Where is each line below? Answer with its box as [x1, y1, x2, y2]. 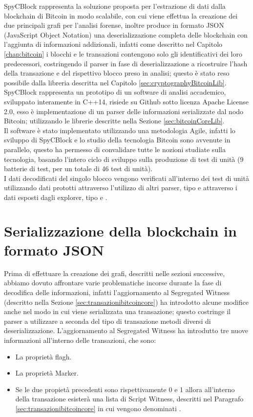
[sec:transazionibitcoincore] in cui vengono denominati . [15, 403, 181, 413]
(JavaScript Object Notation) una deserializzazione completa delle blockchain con [4, 29, 248, 40]
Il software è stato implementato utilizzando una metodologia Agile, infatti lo [4, 125, 235, 135]
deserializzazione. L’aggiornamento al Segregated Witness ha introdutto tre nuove [4, 325, 248, 336]
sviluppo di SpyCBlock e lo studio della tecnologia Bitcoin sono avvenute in [4, 135, 231, 145]
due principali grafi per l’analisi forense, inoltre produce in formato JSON [4, 20, 224, 30]
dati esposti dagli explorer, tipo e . [4, 192, 107, 202]
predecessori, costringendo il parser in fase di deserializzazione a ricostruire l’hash [4, 58, 248, 68]
